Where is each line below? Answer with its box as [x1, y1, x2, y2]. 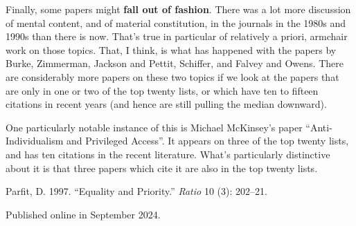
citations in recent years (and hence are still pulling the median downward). [6, 97, 327, 111]
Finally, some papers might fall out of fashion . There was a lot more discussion [6, 2, 351, 16]
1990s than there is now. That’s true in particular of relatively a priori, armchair [6, 29, 348, 44]
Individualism [6, 133, 64, 148]
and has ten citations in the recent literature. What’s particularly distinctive [6, 147, 330, 161]
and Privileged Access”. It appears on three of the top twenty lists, [66, 133, 349, 148]
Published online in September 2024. [6, 207, 161, 221]
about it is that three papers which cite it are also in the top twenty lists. [6, 160, 318, 175]
